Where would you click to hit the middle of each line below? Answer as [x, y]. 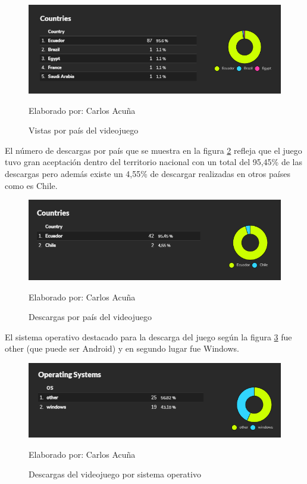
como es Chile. [31, 185]
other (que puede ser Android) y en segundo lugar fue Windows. [122, 348]
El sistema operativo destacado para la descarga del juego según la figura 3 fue [148, 336]
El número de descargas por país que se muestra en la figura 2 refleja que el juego [153, 150]
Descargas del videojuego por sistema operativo [115, 474]
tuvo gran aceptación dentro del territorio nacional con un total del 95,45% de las [154, 162]
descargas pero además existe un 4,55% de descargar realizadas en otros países [148, 174]
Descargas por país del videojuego [90, 317]
